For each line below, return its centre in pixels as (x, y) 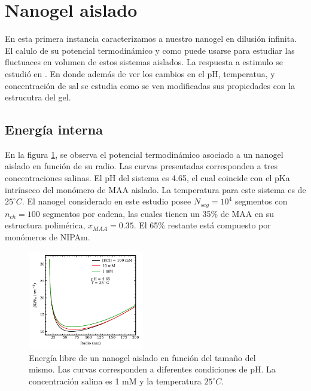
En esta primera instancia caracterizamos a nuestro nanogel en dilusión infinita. (151, 39)
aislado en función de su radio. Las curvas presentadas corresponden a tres (141, 166)
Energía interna (54, 129)
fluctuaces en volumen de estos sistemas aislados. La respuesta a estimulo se (144, 62)
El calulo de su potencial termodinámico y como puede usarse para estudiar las (150, 50)
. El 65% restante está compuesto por (202, 225)
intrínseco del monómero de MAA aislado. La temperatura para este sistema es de (155, 189)
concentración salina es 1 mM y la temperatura (115, 381)
